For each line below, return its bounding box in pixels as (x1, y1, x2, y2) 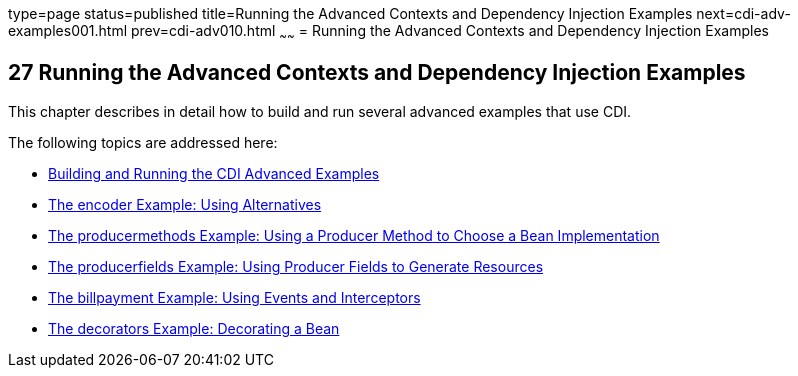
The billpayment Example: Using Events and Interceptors (48, 288, 421, 306)
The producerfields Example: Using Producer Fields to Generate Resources (48, 257, 544, 275)
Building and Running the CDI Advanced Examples (48, 164, 380, 182)
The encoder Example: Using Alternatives (48, 195, 322, 213)
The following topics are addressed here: (8, 133, 278, 151)
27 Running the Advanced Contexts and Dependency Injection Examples (8, 60, 746, 86)
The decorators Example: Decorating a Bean (48, 319, 340, 337)
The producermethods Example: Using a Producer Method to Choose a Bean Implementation (48, 226, 660, 244)
